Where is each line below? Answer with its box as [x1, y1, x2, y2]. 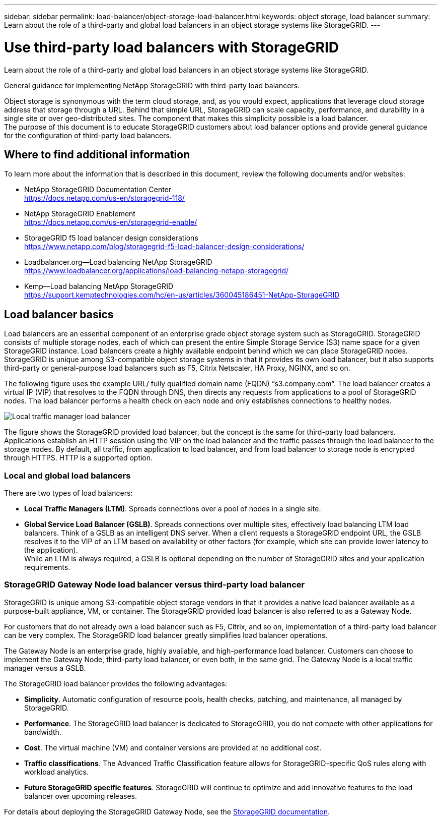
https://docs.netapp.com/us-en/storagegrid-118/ [24, 194, 185, 203]
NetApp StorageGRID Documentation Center [24, 185, 172, 194]
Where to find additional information [4, 148, 190, 161]
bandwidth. [24, 727, 61, 736]
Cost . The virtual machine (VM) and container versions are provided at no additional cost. [24, 743, 322, 752]
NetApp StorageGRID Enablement [24, 209, 135, 218]
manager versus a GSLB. [4, 663, 86, 672]
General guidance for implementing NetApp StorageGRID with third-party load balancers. [4, 81, 300, 90]
